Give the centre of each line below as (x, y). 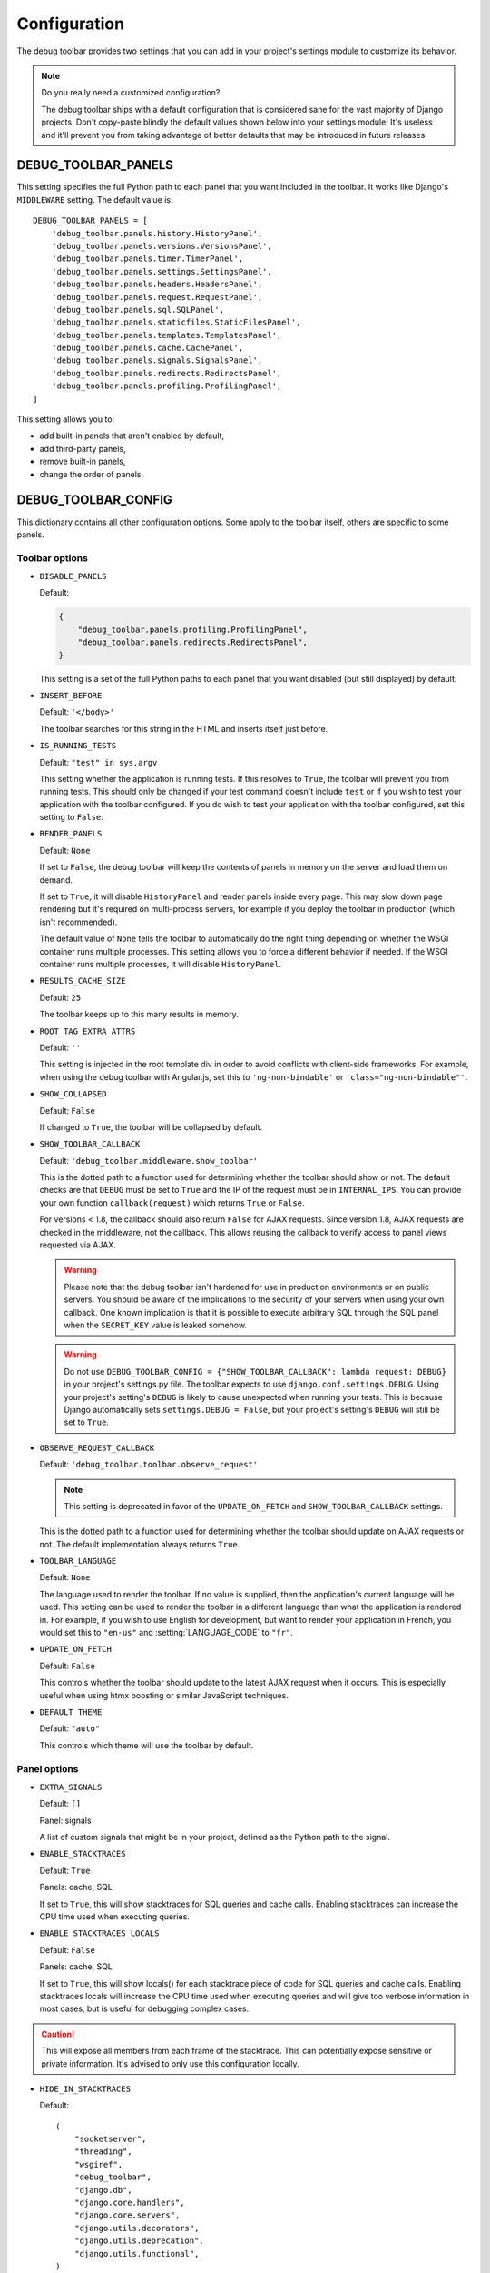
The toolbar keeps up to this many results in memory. (139, 1015)
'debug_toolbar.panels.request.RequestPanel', (157, 297)
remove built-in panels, (83, 461)
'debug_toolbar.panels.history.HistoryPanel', (157, 233)
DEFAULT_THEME (71, 1712)
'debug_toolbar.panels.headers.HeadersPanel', (157, 285)
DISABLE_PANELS (73, 576)
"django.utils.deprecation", (139, 2241)
